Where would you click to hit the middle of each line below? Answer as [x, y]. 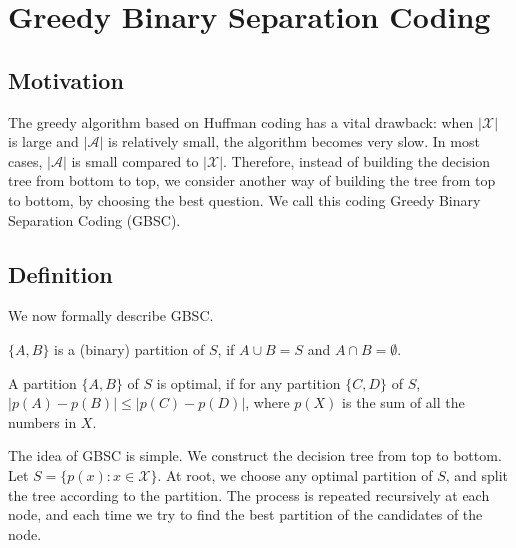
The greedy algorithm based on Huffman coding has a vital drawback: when [241, 121]
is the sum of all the [403, 402]
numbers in [42, 421]
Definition [60, 273]
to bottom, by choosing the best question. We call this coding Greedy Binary [244, 199]
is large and [43, 141]
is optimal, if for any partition [248, 382]
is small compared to [135, 160]
